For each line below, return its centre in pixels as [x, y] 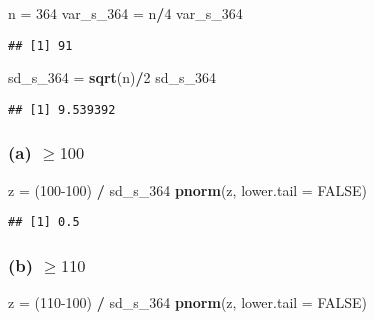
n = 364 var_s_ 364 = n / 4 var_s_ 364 [125, 13]
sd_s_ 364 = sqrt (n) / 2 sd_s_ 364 [112, 77]
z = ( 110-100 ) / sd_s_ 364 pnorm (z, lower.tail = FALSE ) [188, 302]
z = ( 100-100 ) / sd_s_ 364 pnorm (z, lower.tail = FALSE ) [188, 189]
